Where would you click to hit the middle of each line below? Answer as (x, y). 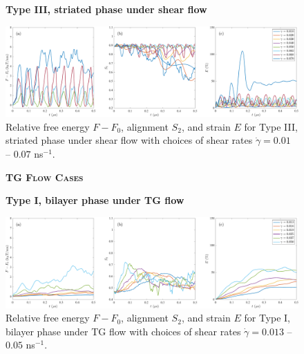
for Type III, (271, 126)
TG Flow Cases (45, 177)
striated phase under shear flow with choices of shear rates (129, 140)
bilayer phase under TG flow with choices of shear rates (123, 331)
